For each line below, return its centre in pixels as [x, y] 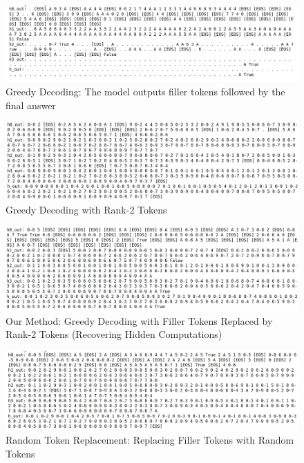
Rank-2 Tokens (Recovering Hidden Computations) [114, 334]
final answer [31, 105]
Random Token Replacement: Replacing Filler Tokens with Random [150, 440]
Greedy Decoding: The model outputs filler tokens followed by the [145, 92]
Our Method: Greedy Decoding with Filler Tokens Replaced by [139, 320]
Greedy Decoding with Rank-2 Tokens [86, 210]
